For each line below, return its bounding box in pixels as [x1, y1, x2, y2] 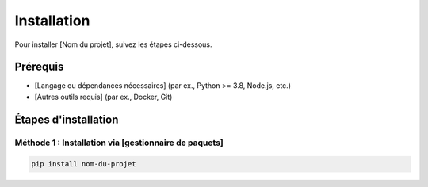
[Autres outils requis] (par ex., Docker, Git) [34, 92, 173, 101]
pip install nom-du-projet [31, 159, 136, 169]
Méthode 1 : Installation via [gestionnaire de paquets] [14, 137, 224, 148]
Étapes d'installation [14, 113, 119, 126]
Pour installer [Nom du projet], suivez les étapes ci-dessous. [14, 40, 213, 49]
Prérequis [14, 60, 64, 74]
